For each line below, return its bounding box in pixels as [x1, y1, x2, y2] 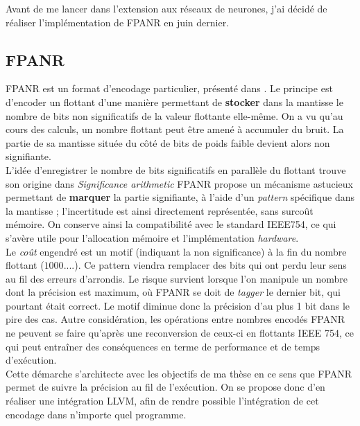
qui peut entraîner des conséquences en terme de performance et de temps [6, 339, 320, 353]
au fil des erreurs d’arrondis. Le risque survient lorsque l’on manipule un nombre [6, 271, 348, 285]
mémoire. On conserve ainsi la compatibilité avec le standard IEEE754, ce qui [6, 217, 336, 231]
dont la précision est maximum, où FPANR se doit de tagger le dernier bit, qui [6, 285, 341, 299]
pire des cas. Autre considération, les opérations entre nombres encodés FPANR [6, 312, 345, 326]
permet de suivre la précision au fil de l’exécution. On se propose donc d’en [6, 380, 325, 394]
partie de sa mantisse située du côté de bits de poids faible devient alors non [6, 135, 330, 150]
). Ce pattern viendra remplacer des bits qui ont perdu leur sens [74, 258, 347, 272]
